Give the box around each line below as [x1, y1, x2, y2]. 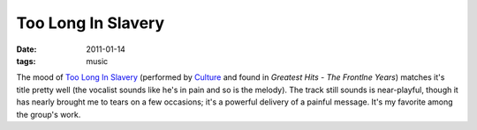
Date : [16, 44, 37, 54]
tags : [16, 55, 36, 66]
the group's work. [16, 109, 81, 119]
